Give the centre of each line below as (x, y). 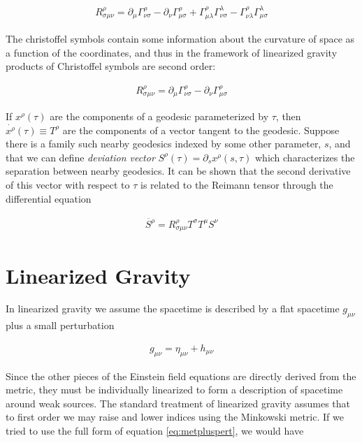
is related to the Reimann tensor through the (237, 184)
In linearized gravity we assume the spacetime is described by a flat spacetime (173, 308)
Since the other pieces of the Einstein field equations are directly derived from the (181, 376)
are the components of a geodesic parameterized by (159, 116)
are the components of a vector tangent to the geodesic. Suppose (201, 130)
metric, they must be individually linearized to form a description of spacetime (174, 390)
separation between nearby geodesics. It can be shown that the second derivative (178, 171)
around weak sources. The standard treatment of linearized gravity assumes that (178, 403)
